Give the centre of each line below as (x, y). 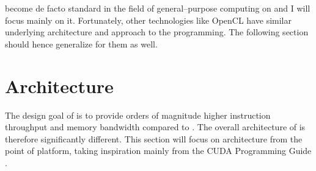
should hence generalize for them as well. (81, 44)
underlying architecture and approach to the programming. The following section (157, 32)
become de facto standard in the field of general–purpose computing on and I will (158, 8)
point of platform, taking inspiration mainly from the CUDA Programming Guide (158, 151)
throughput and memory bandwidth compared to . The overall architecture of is (155, 127)
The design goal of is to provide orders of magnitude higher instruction (138, 115)
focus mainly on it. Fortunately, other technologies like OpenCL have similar (148, 20)
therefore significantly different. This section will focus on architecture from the (154, 138)
